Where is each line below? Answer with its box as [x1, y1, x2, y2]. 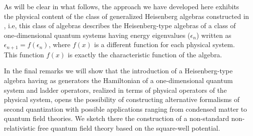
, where [48, 39, 71, 50]
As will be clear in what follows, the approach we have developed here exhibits [4, 1, 239, 11]
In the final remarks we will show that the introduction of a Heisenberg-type [4, 66, 233, 76]
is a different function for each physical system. [94, 39, 235, 50]
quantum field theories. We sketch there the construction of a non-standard [4, 113, 229, 123]
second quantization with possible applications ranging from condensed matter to [4, 103, 247, 114]
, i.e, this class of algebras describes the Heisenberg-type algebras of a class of [4, 20, 236, 31]
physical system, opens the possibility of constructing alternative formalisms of [4, 94, 240, 104]
